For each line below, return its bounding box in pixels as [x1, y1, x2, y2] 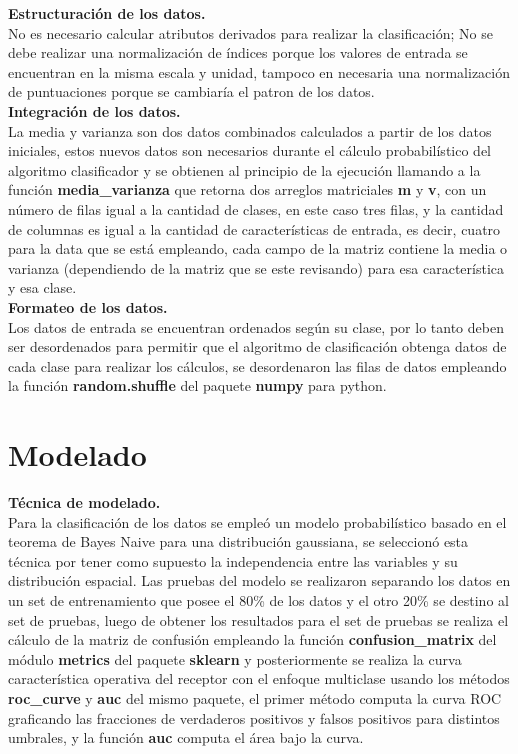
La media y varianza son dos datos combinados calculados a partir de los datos [8, 120, 492, 141]
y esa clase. [8, 277, 77, 298]
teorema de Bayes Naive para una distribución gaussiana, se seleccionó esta [8, 531, 469, 552]
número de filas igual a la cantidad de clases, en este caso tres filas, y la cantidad [8, 198, 504, 219]
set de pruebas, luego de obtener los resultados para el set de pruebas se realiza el [8, 609, 509, 630]
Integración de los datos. [8, 100, 181, 121]
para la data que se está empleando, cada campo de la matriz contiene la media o [8, 238, 508, 259]
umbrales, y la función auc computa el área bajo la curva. [8, 727, 364, 748]
